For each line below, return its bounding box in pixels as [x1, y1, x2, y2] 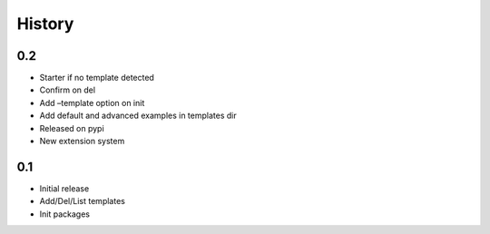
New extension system [39, 136, 125, 147]
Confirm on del [39, 84, 95, 95]
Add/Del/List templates [39, 196, 126, 207]
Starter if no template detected [39, 73, 154, 83]
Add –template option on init [39, 97, 145, 108]
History [16, 14, 74, 34]
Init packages [39, 209, 91, 219]
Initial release [39, 182, 90, 194]
